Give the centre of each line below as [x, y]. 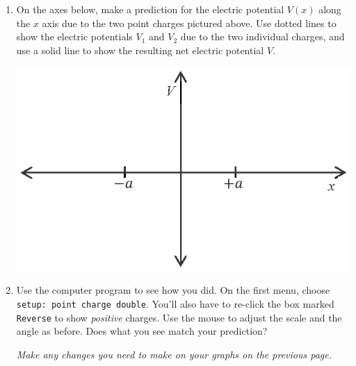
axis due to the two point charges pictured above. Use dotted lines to [189, 23]
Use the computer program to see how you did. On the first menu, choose [173, 290]
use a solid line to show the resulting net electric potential [140, 50]
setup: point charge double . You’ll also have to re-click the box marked [175, 303]
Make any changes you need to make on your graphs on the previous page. [174, 354]
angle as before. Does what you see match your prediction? [142, 331]
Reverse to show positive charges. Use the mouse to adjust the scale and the [179, 317]
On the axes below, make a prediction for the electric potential [150, 9]
